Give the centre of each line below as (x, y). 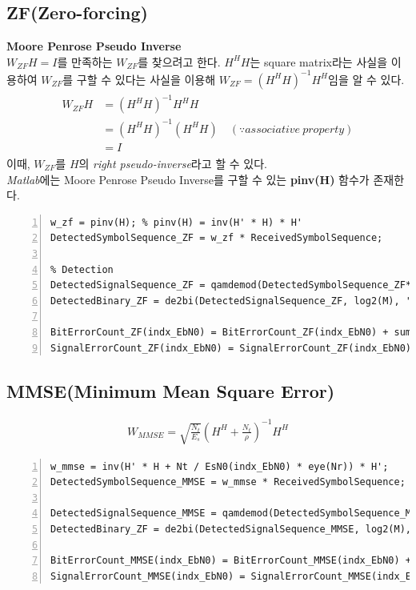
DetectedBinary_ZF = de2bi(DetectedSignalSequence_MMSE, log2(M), (231, 530)
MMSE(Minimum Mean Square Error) (171, 390)
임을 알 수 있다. (366, 79)
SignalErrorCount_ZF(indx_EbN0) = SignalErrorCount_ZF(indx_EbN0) (231, 348)
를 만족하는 (85, 61)
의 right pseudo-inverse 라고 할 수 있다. (173, 164)
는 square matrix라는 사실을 (319, 61)
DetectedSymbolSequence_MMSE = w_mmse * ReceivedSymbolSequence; (228, 482)
